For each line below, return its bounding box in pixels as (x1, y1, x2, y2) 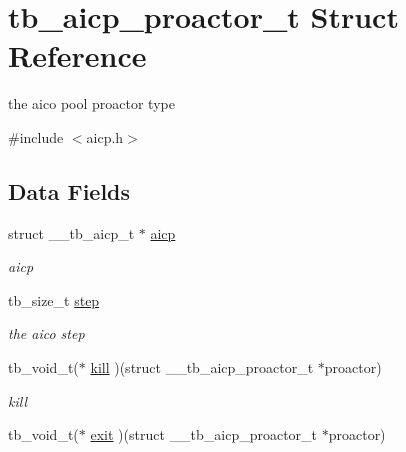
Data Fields (8, 175, 131, 206)
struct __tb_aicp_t (8, 222, 135, 243)
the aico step (8, 323, 85, 344)
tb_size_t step (8, 289, 100, 310)
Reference (8, 35, 147, 76)
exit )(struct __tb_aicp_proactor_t (90, 424, 318, 445)
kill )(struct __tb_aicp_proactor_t (90, 357, 314, 378)
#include (8, 126, 64, 147)
